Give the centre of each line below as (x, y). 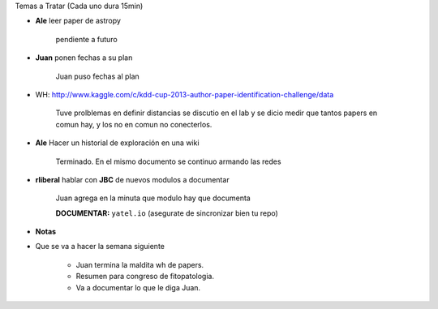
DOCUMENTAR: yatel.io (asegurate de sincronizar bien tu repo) (167, 213)
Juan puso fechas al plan (97, 76)
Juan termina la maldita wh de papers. (140, 264)
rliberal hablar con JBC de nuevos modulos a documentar (133, 179)
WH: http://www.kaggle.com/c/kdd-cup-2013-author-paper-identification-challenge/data (185, 94)
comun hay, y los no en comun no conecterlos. (134, 124)
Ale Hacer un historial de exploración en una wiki (117, 143)
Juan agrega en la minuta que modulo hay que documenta (153, 198)
